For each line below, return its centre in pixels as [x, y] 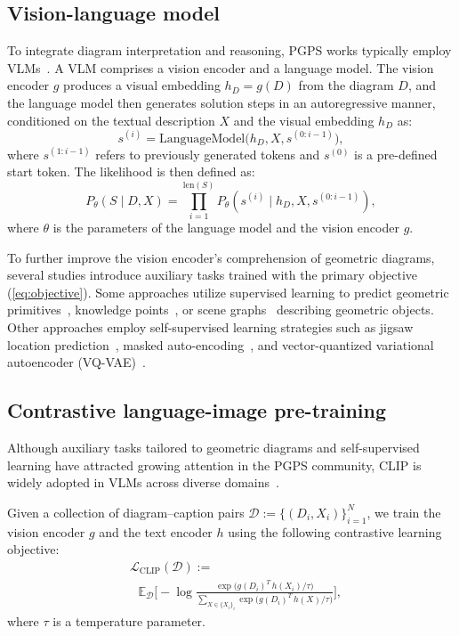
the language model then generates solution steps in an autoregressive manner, [221, 102]
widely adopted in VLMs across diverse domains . [143, 482]
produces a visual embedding [142, 85]
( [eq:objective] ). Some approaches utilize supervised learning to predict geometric [228, 292]
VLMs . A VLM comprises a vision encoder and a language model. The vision [221, 67]
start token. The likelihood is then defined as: [131, 171]
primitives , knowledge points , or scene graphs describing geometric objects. [221, 310]
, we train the [404, 512]
